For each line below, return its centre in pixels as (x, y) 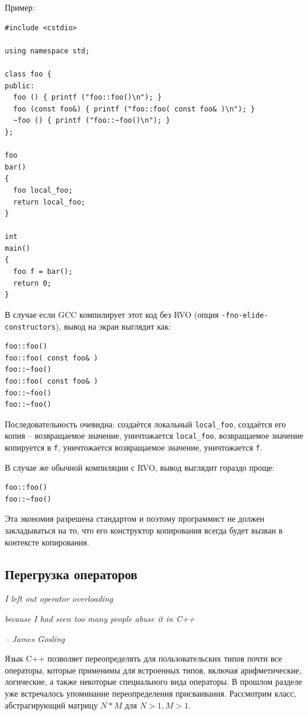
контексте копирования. (47, 542)
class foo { (28, 74)
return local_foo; (49, 202)
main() (17, 248)
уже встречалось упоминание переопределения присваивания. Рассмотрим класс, (150, 693)
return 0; (32, 283)
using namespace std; (47, 51)
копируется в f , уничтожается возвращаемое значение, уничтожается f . (134, 447)
